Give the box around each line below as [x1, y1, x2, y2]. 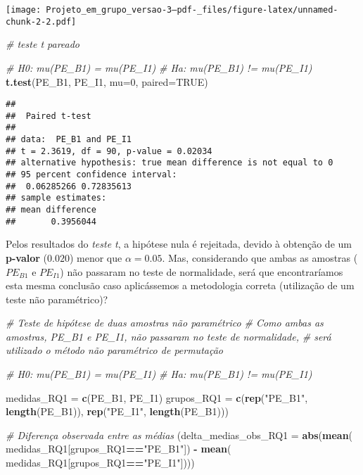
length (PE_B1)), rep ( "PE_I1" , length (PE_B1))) [6, 404, 229, 419]
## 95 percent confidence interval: [6, 170, 177, 180]
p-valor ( [6, 250, 47, 265]
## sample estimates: [6, 193, 107, 203]
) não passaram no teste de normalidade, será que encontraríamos [60, 264, 343, 279]
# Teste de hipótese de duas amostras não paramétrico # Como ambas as [6, 315, 324, 330]
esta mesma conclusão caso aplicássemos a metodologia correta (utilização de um [6, 278, 355, 293]
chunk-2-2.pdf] [6, 16, 77, 27]
